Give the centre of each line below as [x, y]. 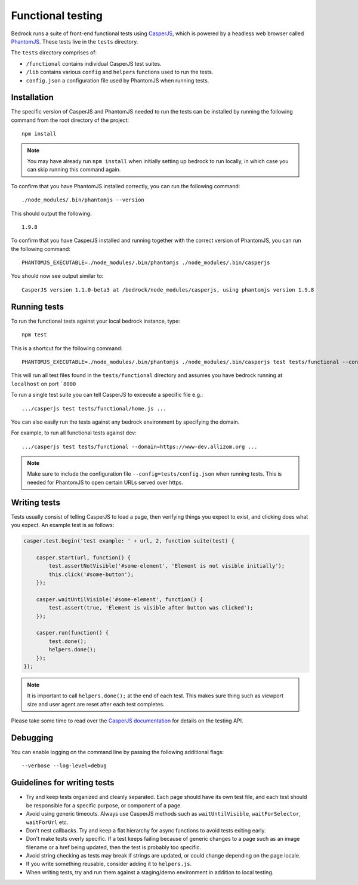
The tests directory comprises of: [54, 53]
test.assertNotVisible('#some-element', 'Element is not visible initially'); [167, 566]
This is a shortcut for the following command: [67, 348]
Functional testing [57, 16]
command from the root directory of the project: [70, 120]
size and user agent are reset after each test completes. [96, 704]
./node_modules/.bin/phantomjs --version [83, 200]
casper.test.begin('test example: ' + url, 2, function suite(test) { [129, 541]
